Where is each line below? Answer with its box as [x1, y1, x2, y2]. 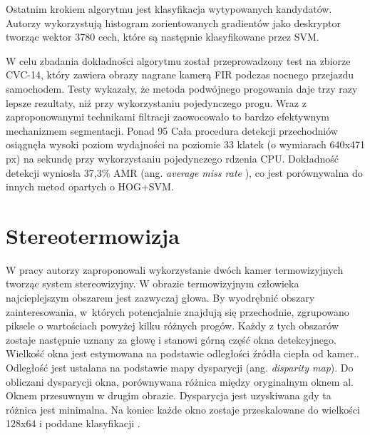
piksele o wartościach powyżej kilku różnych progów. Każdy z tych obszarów [6, 318, 339, 333]
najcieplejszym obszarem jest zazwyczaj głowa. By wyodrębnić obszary [6, 290, 315, 305]
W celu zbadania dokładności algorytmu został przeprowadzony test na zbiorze [6, 53, 351, 68]
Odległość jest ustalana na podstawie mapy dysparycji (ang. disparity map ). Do [6, 360, 354, 374]
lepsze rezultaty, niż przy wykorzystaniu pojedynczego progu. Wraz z [6, 95, 307, 110]
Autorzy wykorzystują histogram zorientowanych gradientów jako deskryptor [6, 15, 341, 30]
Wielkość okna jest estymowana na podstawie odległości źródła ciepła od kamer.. [6, 346, 359, 361]
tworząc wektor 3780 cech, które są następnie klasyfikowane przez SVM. [6, 29, 319, 44]
